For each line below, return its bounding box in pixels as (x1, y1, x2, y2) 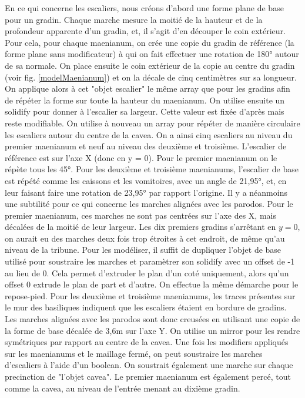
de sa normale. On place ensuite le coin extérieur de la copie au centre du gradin (5, 59, 295, 71)
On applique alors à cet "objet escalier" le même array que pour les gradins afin (5, 82, 290, 95)
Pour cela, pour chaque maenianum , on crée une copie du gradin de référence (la (5, 36, 294, 48)
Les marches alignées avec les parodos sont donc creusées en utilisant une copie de (5, 313, 300, 325)
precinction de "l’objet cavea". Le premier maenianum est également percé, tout (5, 370, 291, 382)
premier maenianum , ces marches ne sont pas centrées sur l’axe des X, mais (5, 209, 276, 221)
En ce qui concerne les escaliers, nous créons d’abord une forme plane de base (5, 2, 284, 14)
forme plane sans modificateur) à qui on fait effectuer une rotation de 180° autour (5, 48, 299, 60)
